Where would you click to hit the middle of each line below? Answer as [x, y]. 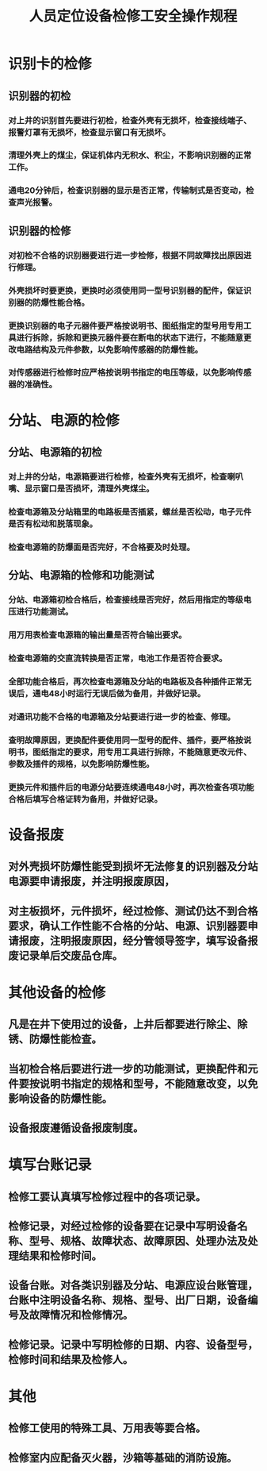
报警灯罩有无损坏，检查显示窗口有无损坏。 [90, 132]
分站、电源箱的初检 [55, 452]
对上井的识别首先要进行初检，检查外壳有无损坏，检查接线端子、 [130, 120]
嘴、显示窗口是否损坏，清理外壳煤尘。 [81, 488]
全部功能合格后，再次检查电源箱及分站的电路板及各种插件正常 [126, 681]
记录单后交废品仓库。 [71, 955]
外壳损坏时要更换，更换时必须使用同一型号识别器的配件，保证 [126, 291]
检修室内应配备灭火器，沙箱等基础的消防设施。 [123, 1458]
